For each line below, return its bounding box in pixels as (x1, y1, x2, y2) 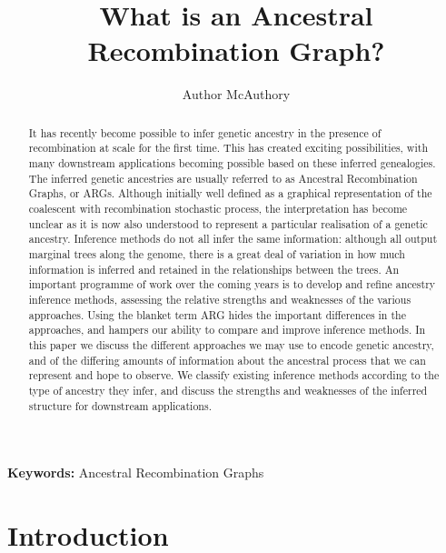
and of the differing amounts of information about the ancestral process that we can (28, 352, 426, 367)
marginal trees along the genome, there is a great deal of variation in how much (28, 246, 405, 261)
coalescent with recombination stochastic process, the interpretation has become (28, 200, 408, 216)
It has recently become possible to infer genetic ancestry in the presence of (28, 125, 382, 140)
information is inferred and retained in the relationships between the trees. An (28, 261, 400, 276)
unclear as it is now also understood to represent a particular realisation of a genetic (28, 216, 428, 231)
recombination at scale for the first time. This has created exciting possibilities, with (28, 140, 429, 156)
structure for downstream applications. (28, 397, 212, 413)
